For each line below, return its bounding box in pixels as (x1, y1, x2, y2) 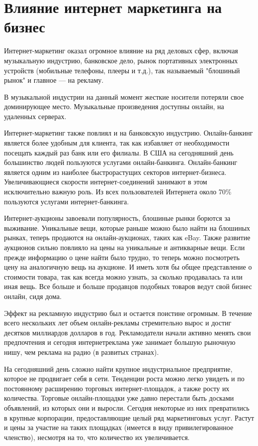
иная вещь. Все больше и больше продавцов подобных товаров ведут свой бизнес (4, 281, 252, 292)
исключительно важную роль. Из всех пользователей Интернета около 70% (4, 186, 232, 197)
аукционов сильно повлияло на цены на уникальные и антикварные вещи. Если (4, 242, 245, 252)
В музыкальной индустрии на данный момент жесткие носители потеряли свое (4, 91, 244, 102)
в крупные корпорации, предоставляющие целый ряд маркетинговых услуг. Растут (4, 412, 255, 423)
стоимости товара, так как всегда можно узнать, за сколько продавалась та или (4, 271, 243, 282)
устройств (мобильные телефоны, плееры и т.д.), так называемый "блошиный (4, 65, 240, 75)
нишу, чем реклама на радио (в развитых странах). (4, 346, 159, 357)
